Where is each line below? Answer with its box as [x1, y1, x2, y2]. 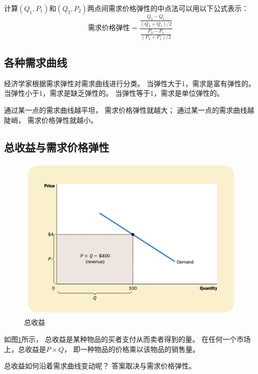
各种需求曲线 [4, 54, 67, 70]
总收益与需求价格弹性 [4, 139, 109, 154]
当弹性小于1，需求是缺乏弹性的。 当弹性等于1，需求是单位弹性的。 [4, 88, 224, 98]
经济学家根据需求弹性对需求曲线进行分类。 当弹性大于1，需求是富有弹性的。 [4, 78, 255, 88]
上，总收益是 [4, 343, 46, 354]
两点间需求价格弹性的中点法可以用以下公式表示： [87, 3, 249, 13]
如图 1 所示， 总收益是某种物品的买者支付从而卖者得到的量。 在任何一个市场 [4, 334, 251, 344]
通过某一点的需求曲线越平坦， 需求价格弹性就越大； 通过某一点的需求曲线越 [4, 104, 254, 115]
